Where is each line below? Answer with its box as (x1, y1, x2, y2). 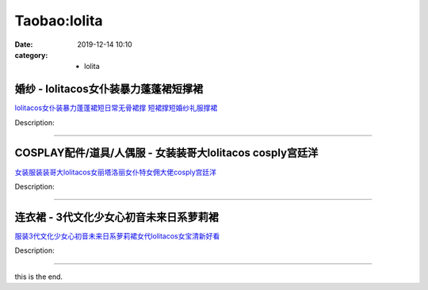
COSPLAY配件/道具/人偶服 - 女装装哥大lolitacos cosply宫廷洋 (14, 147, 319, 160)
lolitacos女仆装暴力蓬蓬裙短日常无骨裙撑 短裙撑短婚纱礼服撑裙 (14, 103, 218, 113)
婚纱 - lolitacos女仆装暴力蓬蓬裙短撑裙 (14, 82, 204, 96)
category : (14, 50, 48, 59)
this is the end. (14, 272, 63, 281)
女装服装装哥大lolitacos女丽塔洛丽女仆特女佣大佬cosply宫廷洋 (14, 167, 217, 177)
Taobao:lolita (14, 12, 103, 29)
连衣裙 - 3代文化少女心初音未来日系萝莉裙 (14, 210, 220, 223)
